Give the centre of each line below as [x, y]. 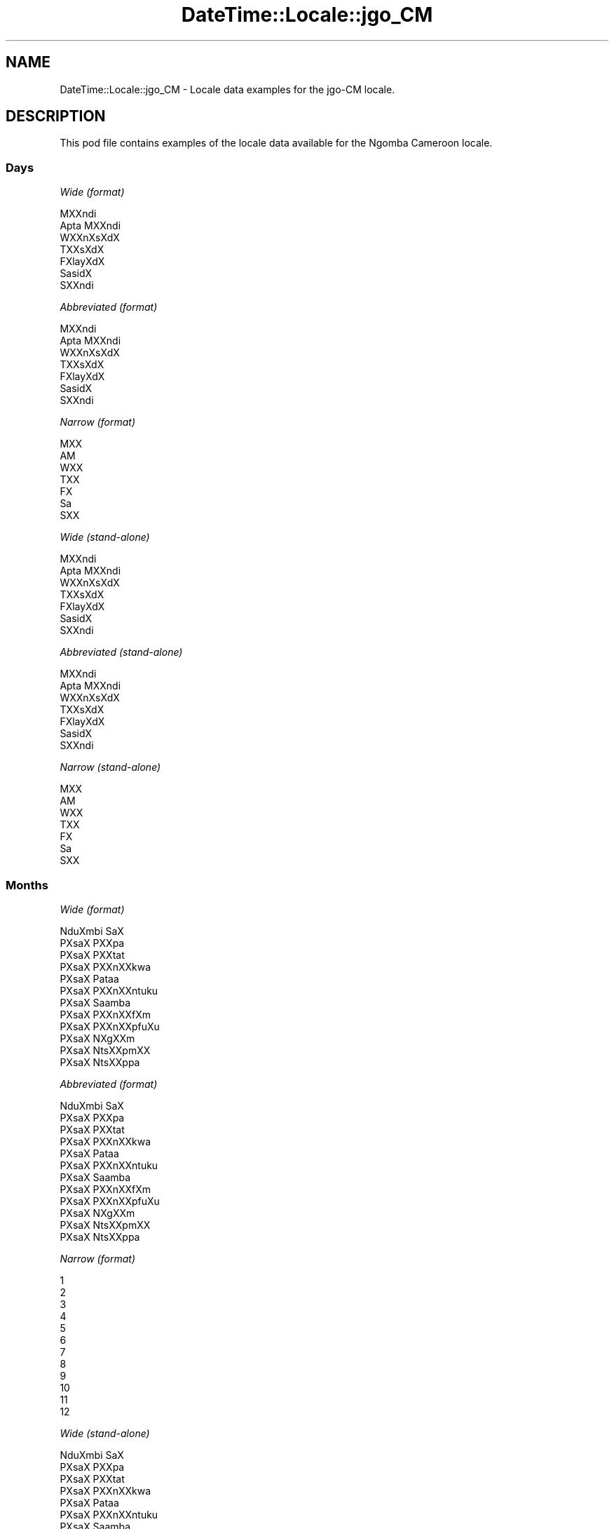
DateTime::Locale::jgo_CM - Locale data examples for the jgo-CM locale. [227, 89]
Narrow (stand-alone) [110, 767]
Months [27, 885]
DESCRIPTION [56, 116]
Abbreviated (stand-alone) [121, 652]
